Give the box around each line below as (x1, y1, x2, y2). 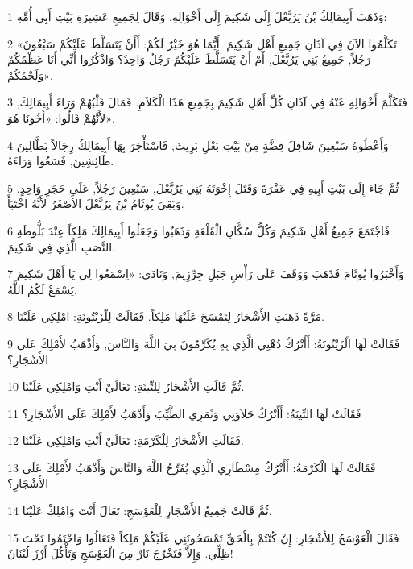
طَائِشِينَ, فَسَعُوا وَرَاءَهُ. (7, 152, 114, 169)
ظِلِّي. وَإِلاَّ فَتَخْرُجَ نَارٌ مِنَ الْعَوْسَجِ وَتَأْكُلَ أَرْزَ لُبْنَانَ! (7, 545, 233, 562)
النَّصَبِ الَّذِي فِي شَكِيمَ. (7, 238, 115, 255)
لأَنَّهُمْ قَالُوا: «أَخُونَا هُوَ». (7, 109, 115, 126)
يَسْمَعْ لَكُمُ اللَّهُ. (7, 280, 77, 297)
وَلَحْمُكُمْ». (7, 66, 53, 83)
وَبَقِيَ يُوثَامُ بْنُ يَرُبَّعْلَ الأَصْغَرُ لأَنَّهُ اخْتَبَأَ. (7, 195, 184, 212)
